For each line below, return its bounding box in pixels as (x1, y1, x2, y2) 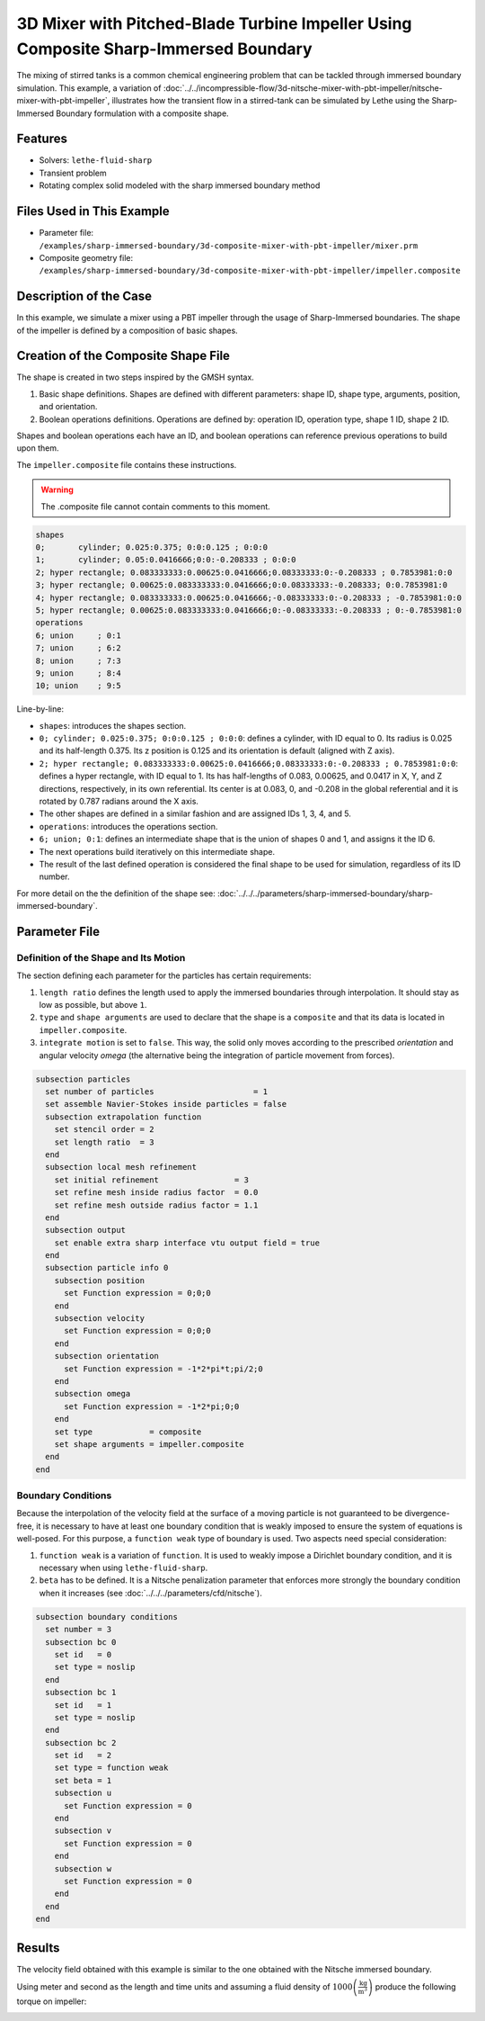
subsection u (54, 1788, 112, 1799)
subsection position (54, 1275, 145, 1286)
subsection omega (54, 1388, 131, 1399)
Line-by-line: (16, 704, 65, 714)
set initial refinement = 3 (54, 1174, 249, 1185)
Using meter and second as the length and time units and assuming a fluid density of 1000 (16, 1981, 353, 1992)
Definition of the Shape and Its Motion (16, 951, 186, 964)
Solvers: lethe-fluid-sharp (39, 155, 153, 166)
